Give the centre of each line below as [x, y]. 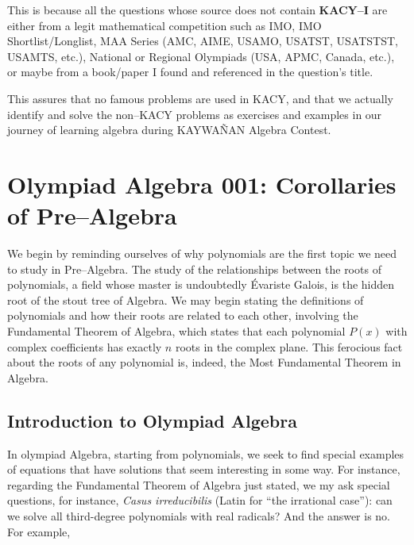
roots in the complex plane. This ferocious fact [289, 346]
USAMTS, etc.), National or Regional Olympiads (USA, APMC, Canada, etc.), [201, 56]
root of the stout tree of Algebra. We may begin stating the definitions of [186, 299]
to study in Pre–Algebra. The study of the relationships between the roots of [194, 269]
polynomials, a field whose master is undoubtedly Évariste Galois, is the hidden [201, 284]
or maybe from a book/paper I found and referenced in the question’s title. [190, 72]
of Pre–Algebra [92, 215]
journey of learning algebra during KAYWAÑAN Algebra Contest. [169, 130]
